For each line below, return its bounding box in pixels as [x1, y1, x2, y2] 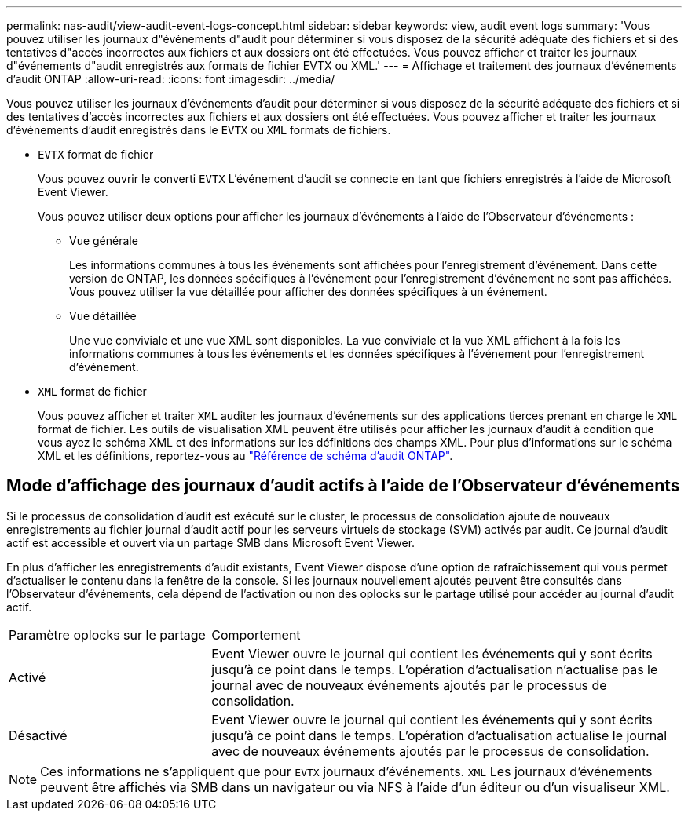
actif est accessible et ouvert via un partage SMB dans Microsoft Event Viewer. [6, 535, 415, 549]
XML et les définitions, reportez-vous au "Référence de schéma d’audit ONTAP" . [38, 449, 453, 462]
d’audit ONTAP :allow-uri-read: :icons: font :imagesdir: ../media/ [6, 72, 335, 86]
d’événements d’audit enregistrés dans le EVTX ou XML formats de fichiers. [6, 123, 391, 137]
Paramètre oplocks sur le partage [9, 626, 206, 643]
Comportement [211, 626, 301, 643]
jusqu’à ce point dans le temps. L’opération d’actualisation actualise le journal [211, 727, 668, 743]
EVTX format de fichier [38, 148, 154, 161]
